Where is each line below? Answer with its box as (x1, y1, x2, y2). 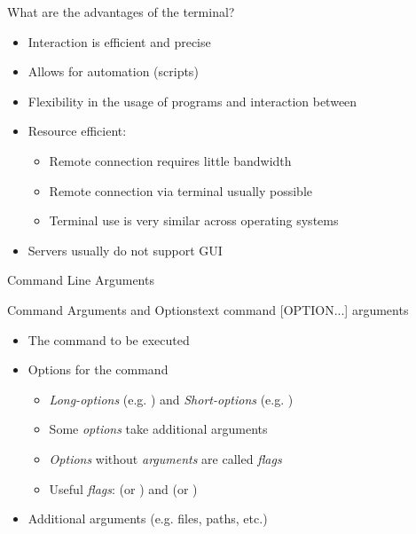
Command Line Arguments (7, 271, 154, 289)
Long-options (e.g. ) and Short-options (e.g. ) (49, 389, 294, 408)
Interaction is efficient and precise (27, 32, 211, 51)
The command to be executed (27, 330, 190, 349)
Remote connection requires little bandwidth (49, 151, 292, 169)
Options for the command (27, 360, 169, 379)
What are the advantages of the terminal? (7, 3, 235, 20)
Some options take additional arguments (49, 420, 268, 438)
